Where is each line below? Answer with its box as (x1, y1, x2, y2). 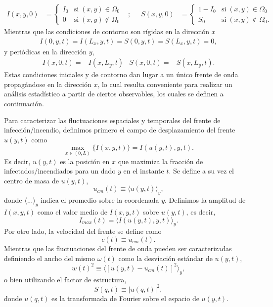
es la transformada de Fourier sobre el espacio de (51, 293, 199, 303)
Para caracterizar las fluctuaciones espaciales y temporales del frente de (4, 115, 221, 125)
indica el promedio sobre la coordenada (41, 195, 159, 205)
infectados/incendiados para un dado (4, 166, 116, 176)
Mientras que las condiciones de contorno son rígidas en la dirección (4, 26, 210, 37)
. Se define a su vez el (169, 166, 234, 176)
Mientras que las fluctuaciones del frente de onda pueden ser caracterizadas (4, 243, 232, 254)
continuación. (4, 98, 44, 109)
